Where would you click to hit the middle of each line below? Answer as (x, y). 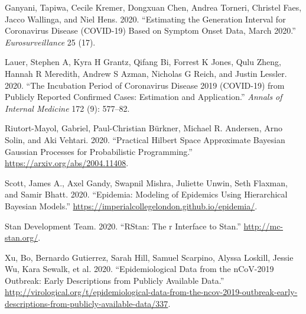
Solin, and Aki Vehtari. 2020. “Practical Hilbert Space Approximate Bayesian (145, 139)
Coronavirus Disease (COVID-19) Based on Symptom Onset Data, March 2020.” (150, 30)
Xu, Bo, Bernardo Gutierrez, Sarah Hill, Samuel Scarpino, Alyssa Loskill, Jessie (149, 257)
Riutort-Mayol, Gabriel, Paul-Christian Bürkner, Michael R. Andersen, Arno (144, 128)
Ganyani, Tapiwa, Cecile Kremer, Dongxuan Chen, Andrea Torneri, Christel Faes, (153, 7)
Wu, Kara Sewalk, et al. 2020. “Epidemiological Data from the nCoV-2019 (139, 269)
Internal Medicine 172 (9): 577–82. (67, 108)
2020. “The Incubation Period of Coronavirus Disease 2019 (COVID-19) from (145, 85)
